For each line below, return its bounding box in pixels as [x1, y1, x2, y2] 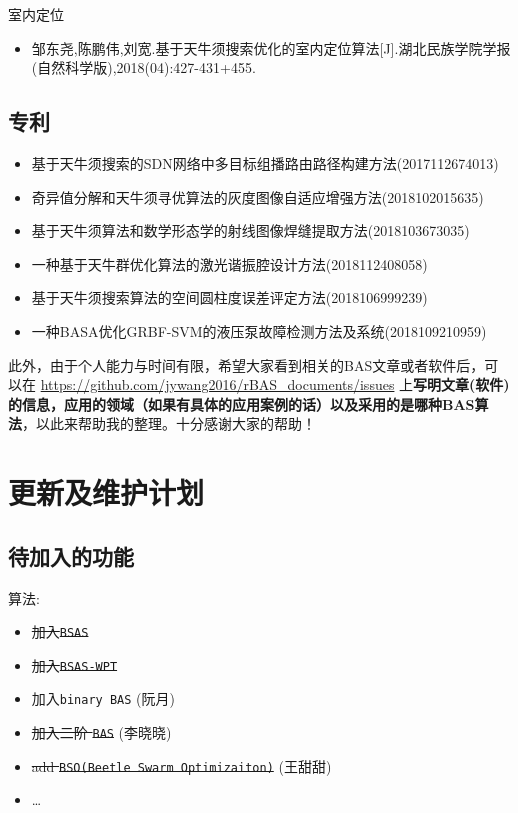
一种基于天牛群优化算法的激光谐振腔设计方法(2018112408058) [31, 253, 428, 274]
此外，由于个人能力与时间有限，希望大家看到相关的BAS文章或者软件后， [8, 354, 485, 375]
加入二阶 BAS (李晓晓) [31, 722, 172, 743]
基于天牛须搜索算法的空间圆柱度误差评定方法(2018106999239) [31, 287, 428, 308]
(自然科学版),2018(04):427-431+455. [31, 57, 256, 78]
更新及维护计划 [8, 472, 205, 513]
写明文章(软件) [413, 374, 510, 395]
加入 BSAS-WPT [31, 654, 118, 675]
